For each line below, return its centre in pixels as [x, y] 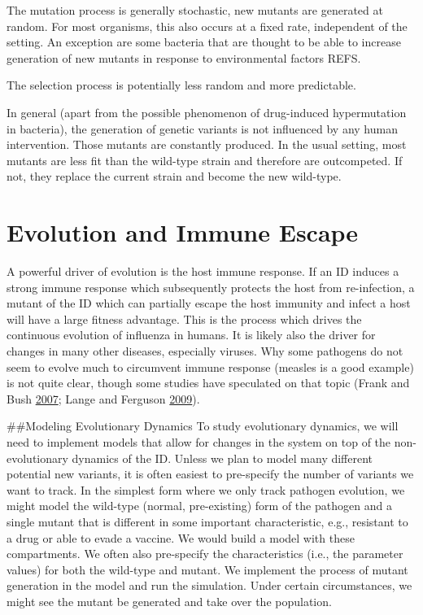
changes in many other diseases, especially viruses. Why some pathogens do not [205, 351]
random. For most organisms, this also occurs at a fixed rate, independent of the [207, 26]
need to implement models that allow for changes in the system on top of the [199, 442]
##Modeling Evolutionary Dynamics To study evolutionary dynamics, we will [203, 426]
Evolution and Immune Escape [183, 232]
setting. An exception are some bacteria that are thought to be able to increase [204, 42]
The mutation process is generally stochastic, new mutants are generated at [195, 10]
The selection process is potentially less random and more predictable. [181, 85]
